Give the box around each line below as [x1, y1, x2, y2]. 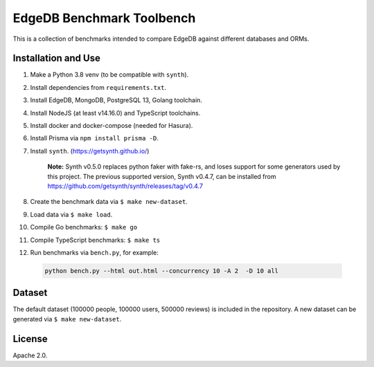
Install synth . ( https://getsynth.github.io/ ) [30, 147, 150, 155]
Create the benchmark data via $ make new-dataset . [30, 198, 188, 206]
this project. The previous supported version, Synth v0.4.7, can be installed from [47, 172, 276, 180]
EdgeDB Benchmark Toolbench [12, 10, 196, 26]
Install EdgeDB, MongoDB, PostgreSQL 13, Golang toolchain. [30, 96, 202, 104]
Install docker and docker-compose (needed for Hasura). [30, 122, 193, 130]
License [12, 332, 48, 345]
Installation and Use [12, 53, 100, 64]
